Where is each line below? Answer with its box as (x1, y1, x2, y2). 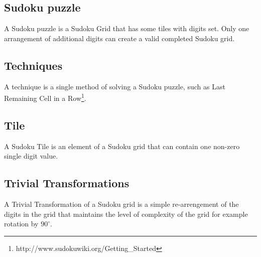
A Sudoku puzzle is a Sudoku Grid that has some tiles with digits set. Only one (4, 23, 249, 34)
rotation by (4, 218, 39, 229)
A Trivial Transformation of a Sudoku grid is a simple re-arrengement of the (4, 199, 239, 209)
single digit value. (4, 151, 58, 161)
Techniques (4, 57, 63, 73)
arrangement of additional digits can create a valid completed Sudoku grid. (4, 33, 235, 43)
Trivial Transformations (4, 175, 129, 191)
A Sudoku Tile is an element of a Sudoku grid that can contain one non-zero (4, 141, 240, 151)
